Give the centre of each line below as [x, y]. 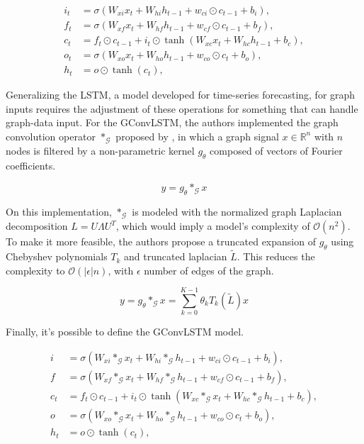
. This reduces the [276, 256]
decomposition [37, 226]
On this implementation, [59, 211]
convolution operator [51, 136]
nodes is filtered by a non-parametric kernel [100, 151]
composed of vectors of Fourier [276, 151]
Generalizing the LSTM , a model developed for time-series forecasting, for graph [181, 95]
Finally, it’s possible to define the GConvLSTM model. [125, 332]
